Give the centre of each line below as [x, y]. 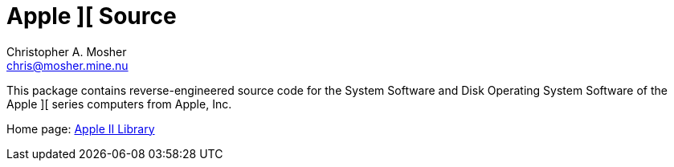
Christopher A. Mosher [67, 51]
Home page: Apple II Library [81, 128]
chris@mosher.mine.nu [67, 65]
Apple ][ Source [92, 16]
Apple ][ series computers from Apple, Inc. [119, 104]
